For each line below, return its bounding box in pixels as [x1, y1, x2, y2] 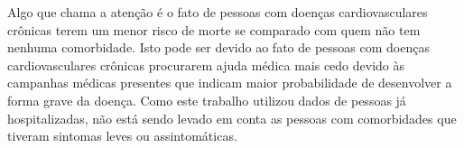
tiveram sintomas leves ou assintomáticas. [7, 126, 237, 145]
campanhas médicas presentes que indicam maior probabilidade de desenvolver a [7, 73, 452, 92]
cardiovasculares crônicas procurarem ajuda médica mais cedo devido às [7, 55, 405, 74]
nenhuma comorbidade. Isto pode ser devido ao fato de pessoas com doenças [7, 38, 430, 57]
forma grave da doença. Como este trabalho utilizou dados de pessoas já [7, 90, 406, 109]
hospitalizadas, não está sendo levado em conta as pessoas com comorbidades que [7, 108, 457, 127]
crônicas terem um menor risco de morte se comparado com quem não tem [7, 20, 421, 39]
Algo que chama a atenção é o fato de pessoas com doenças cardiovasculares [7, 3, 428, 21]
